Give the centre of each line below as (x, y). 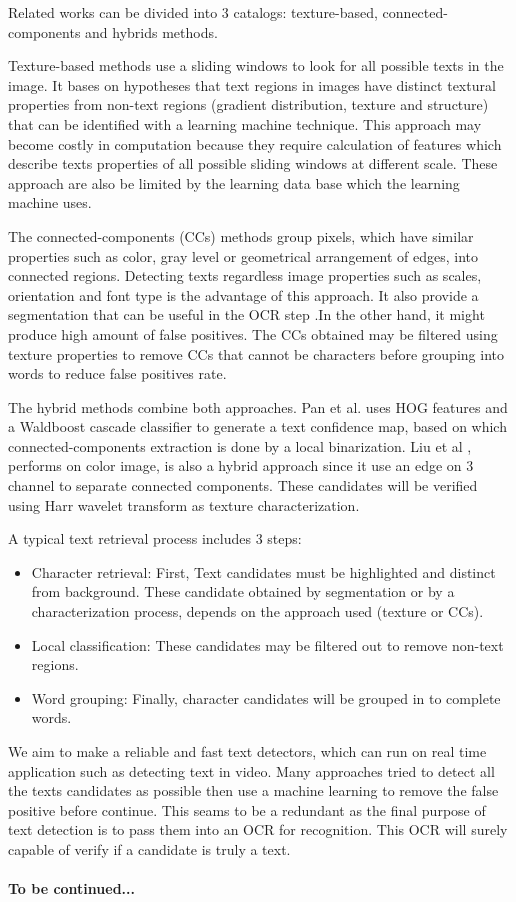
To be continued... (71, 888)
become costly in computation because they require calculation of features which (255, 143)
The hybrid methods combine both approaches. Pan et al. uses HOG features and (258, 406)
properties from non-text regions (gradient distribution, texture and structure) (248, 104)
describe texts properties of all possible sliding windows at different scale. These (253, 163)
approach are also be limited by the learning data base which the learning (234, 182)
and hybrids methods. (151, 31)
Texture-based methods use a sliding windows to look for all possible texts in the (256, 65)
